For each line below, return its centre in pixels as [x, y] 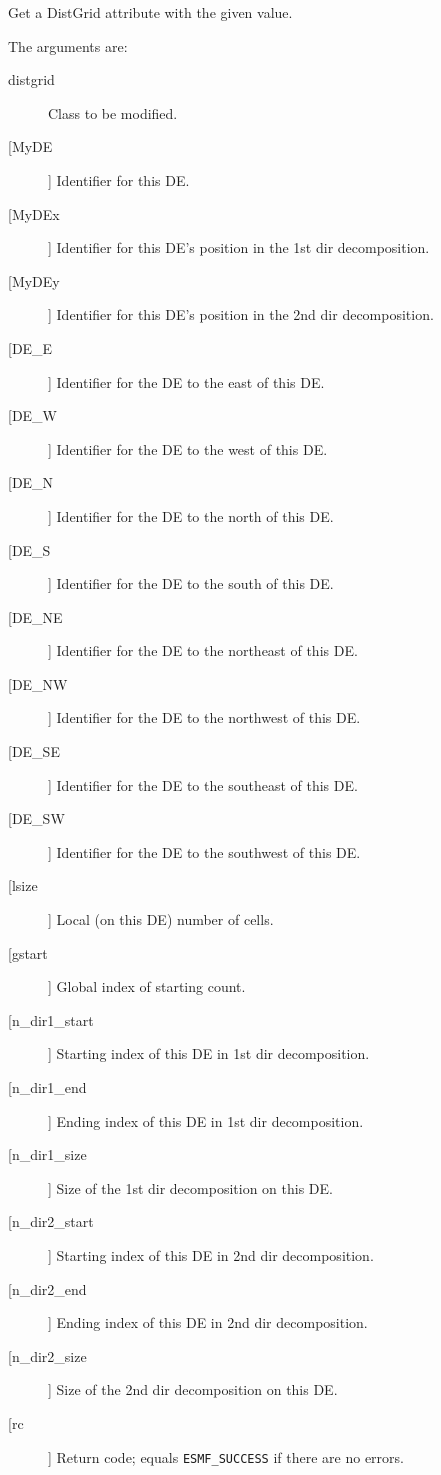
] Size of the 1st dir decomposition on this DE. [190, 1187]
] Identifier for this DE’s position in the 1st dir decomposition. [239, 247]
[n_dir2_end [47, 1288]
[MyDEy [34, 280]
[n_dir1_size [47, 1154]
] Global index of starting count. [147, 986]
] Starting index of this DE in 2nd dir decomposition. [211, 1254]
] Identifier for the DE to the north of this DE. [191, 515]
